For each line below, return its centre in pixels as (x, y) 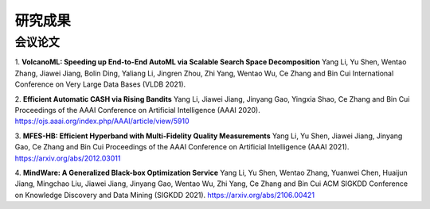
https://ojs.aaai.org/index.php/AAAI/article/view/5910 (102, 121)
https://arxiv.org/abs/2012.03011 (68, 158)
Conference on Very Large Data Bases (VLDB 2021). (100, 84)
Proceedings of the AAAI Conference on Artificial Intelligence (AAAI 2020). (137, 110)
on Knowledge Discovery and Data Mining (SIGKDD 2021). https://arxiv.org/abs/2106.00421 (164, 195)
